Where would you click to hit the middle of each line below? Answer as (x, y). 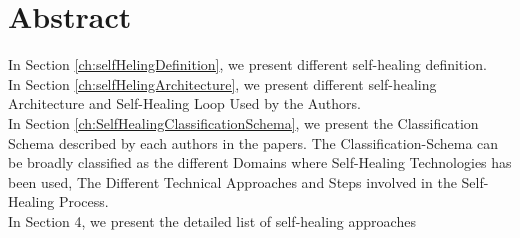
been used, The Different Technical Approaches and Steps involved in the (232, 181)
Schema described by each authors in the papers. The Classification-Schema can (253, 142)
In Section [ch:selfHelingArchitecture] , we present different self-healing (222, 83)
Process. (83, 201)
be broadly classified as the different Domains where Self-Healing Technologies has (260, 162)
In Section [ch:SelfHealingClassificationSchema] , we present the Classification (243, 122)
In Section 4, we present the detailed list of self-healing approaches (212, 220)
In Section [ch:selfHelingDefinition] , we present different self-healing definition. (247, 64)
